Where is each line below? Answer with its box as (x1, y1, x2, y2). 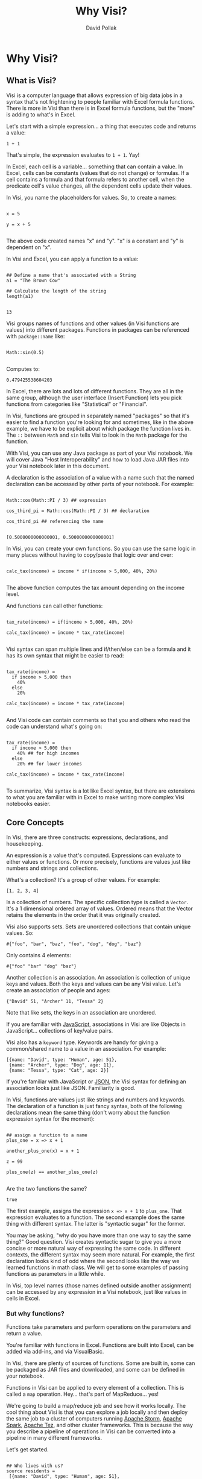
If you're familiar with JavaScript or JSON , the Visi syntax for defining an (6, 1078, 187, 1085)
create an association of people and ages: (6, 986, 111, 993)
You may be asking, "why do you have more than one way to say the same (6, 1232, 191, 1239)
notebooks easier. (6, 800, 51, 807)
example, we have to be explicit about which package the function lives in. (6, 425, 191, 432)
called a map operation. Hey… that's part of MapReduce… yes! (6, 1390, 159, 1398)
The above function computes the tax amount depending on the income (6, 584, 185, 591)
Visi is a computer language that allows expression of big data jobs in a (6, 92, 183, 99)
